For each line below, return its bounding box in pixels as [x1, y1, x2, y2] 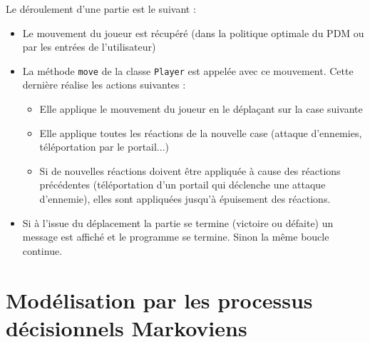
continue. [22, 243, 63, 258]
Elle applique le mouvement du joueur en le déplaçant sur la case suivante [39, 101, 363, 116]
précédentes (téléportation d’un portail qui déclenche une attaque [39, 177, 326, 192]
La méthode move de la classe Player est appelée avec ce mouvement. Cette [22, 63, 354, 78]
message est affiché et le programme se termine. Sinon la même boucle [22, 229, 329, 244]
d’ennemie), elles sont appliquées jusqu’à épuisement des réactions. [39, 191, 331, 206]
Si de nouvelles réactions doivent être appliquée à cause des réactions [39, 163, 341, 178]
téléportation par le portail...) [39, 139, 169, 154]
